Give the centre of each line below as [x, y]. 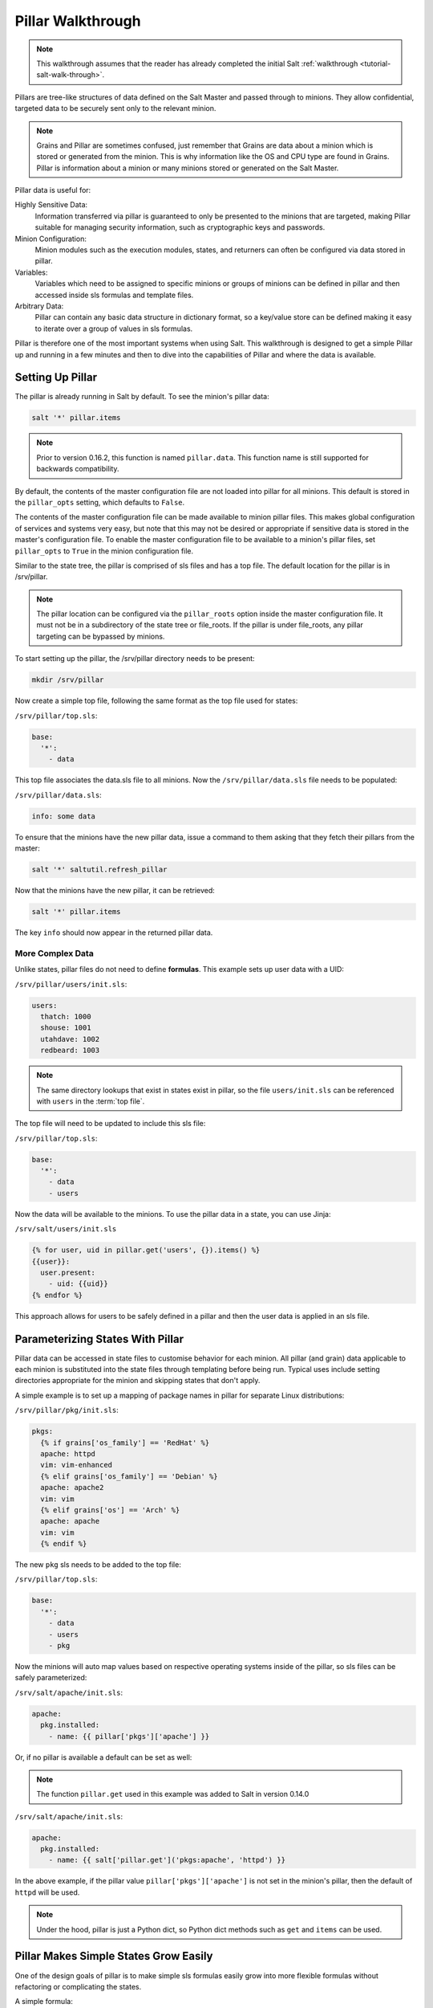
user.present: [68, 1272]
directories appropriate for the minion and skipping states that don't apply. [138, 1381]
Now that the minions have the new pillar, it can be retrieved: [115, 891]
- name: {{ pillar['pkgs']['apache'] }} [129, 1736]
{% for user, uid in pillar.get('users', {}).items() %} [146, 1250]
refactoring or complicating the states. [78, 1986]
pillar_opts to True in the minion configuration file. [104, 551]
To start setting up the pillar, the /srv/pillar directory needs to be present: [135, 659]
